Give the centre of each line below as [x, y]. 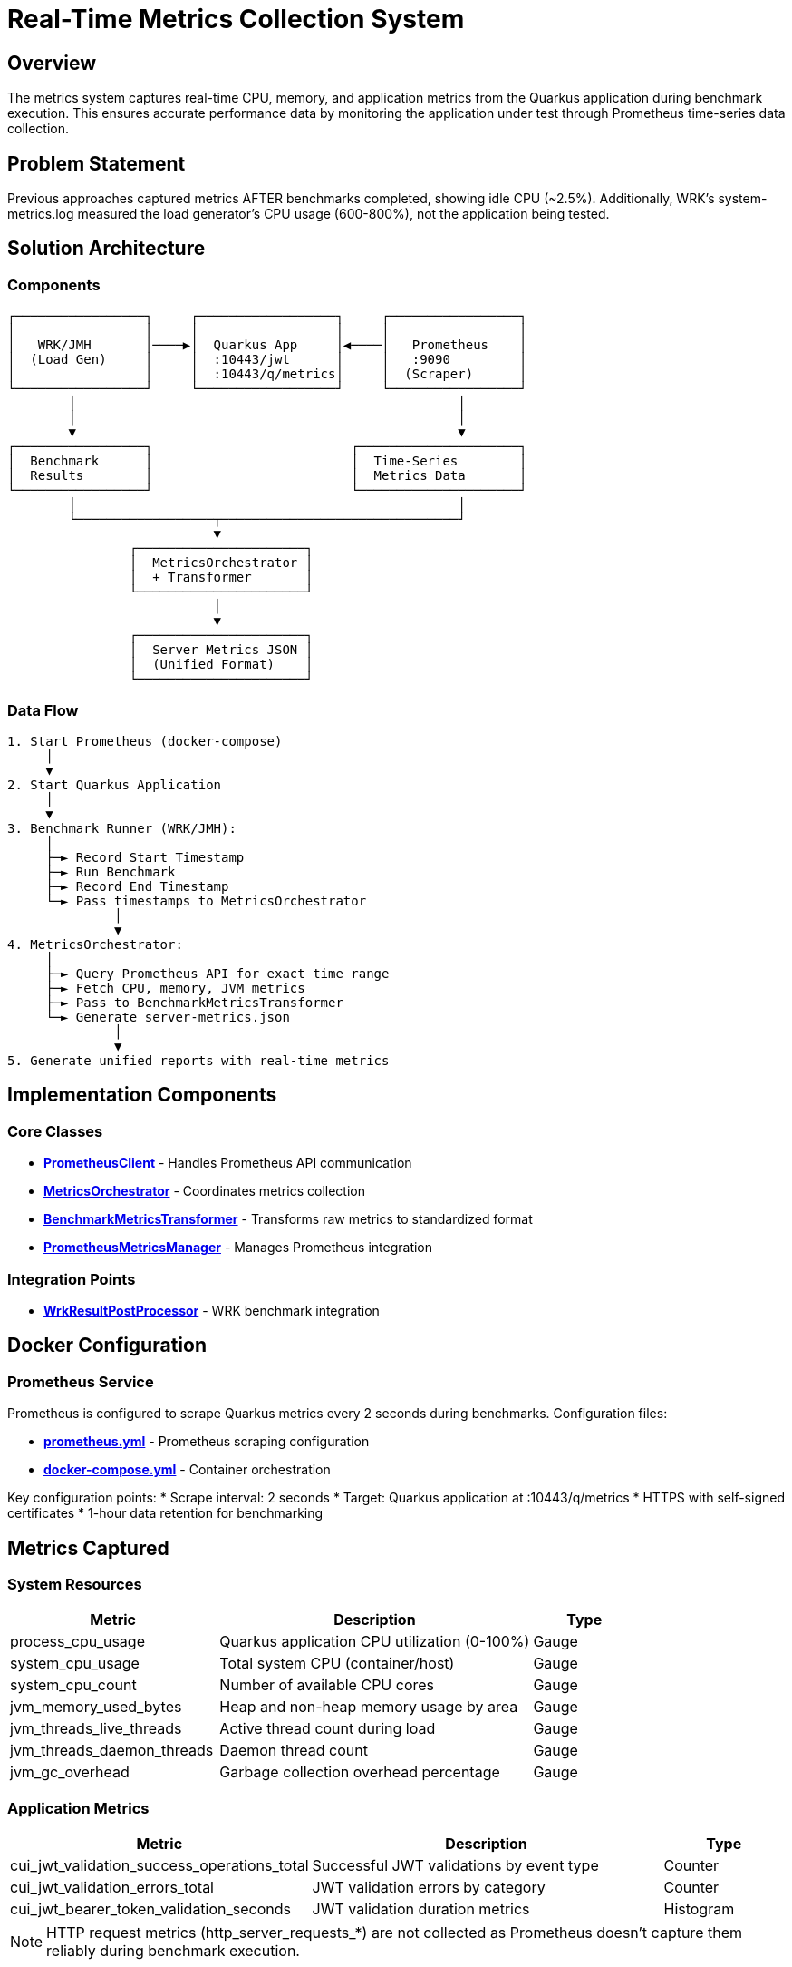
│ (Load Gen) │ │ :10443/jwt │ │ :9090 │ [267, 360]
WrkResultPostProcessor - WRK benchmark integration [212, 1310]
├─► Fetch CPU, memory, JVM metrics [175, 988]
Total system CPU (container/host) [337, 1664]
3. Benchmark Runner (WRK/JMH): [122, 828]
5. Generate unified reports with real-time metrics [198, 1060]
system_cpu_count [73, 1685]
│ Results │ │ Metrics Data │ [267, 476]
